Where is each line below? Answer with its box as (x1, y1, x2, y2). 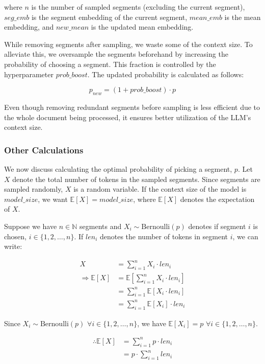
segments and (79, 220, 122, 231)
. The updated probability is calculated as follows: (87, 69, 244, 79)
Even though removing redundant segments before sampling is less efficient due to (4, 101, 260, 112)
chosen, (4, 231, 27, 241)
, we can (232, 231, 258, 241)
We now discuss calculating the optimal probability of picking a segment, (4, 163, 232, 174)
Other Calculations (4, 143, 84, 156)
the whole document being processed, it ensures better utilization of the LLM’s (4, 111, 251, 122)
